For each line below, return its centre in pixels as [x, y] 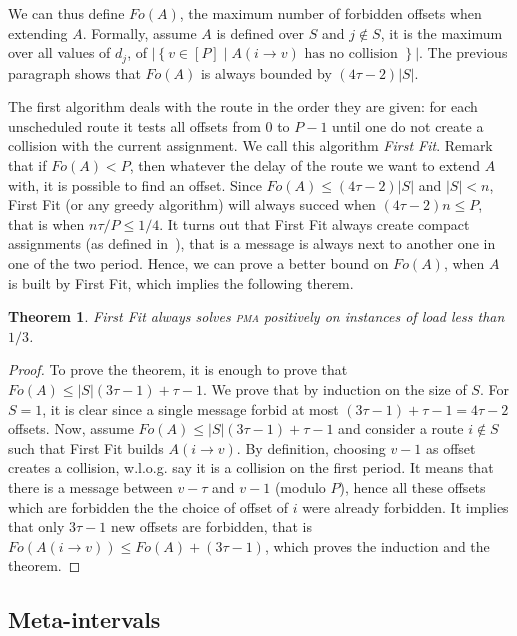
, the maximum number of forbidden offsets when [330, 13]
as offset [450, 447]
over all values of [59, 52]
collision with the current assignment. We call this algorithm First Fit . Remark [250, 145]
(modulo [300, 486]
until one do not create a [408, 125]
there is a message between [90, 486]
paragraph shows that [74, 72]
